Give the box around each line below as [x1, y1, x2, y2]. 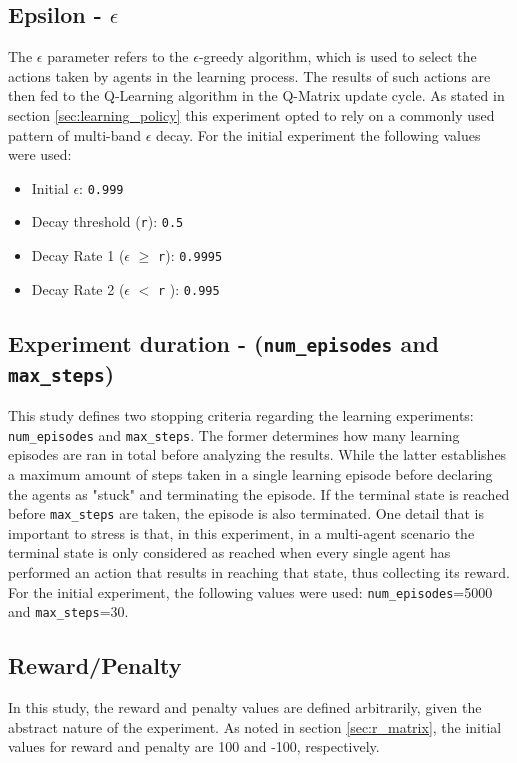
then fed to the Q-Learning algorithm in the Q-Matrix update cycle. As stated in [8, 85, 505, 106]
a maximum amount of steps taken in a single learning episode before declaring [8, 463, 493, 484]
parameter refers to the [47, 46, 189, 67]
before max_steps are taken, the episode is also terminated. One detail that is [8, 503, 484, 524]
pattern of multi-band [8, 124, 142, 145]
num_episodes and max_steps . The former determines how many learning [8, 424, 460, 445]
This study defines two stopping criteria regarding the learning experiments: [8, 405, 474, 426]
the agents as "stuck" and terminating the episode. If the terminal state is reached [8, 483, 510, 504]
